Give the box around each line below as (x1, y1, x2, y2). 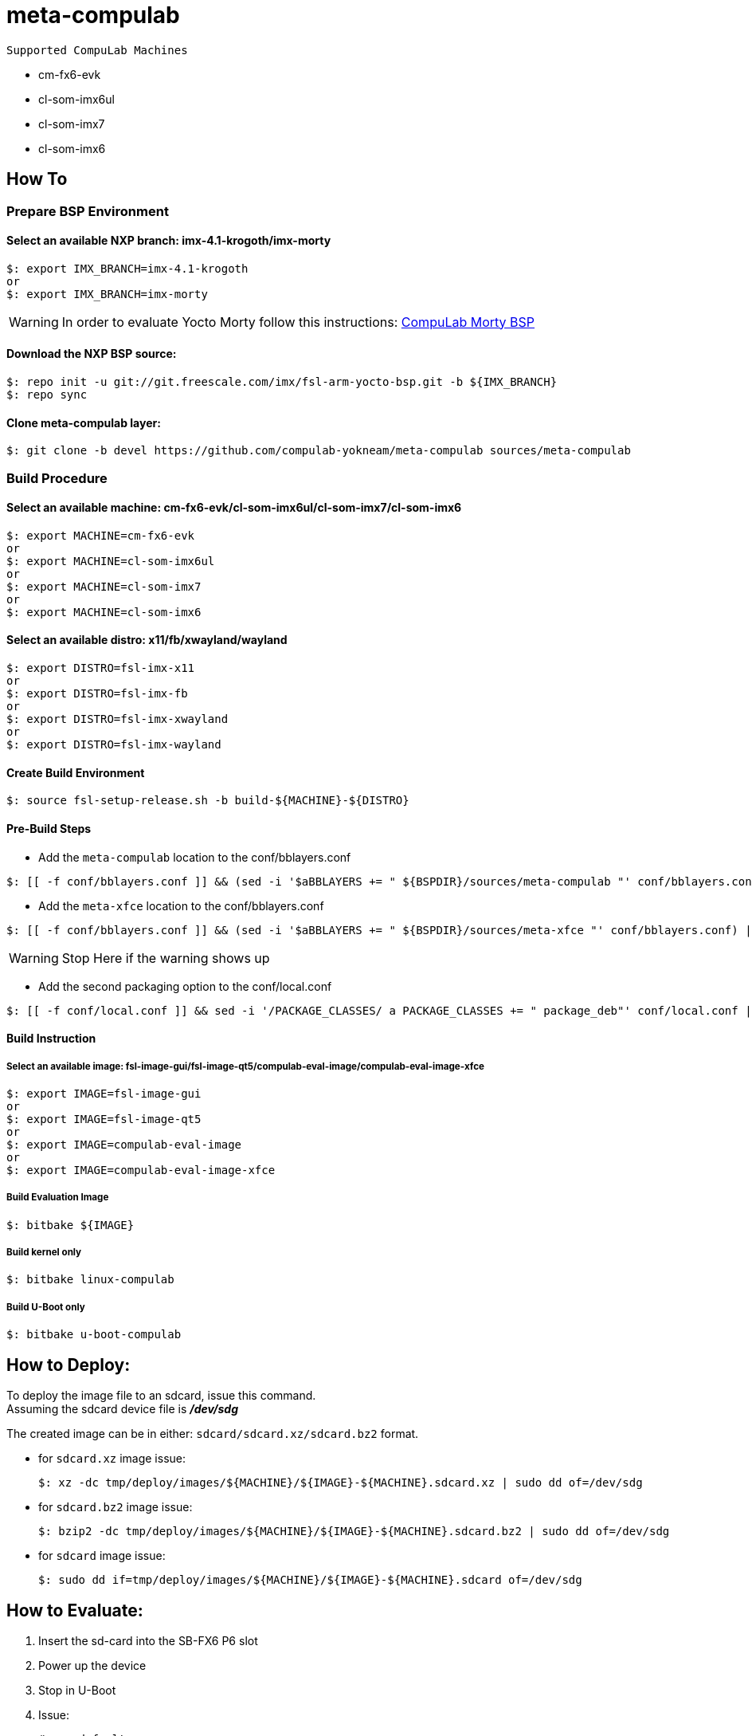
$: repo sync (6, 388, 88, 402)
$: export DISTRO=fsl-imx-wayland (6, 738, 221, 752)
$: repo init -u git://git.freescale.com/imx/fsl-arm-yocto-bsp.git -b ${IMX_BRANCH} (6, 375, 558, 389)
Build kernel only (6, 1247, 82, 1259)
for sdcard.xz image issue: (38, 1451, 186, 1466)
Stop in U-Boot (38, 1683, 116, 1697)
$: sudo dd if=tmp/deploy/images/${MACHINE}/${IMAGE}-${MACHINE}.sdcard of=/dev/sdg (38, 1573, 582, 1587)
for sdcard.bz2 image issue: (38, 1500, 193, 1514)
